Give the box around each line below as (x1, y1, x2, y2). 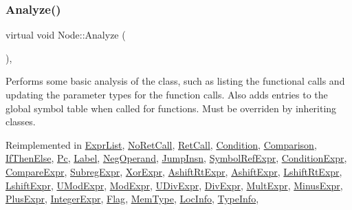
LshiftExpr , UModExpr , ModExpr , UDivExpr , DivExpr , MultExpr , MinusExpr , (5, 178, 343, 192)
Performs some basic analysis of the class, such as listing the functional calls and (5, 74, 345, 88)
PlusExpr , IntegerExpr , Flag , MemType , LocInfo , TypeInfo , (5, 191, 259, 206)
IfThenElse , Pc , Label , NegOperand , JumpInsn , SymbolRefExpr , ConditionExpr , (5, 151, 347, 165)
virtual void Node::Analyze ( (5, 28, 126, 42)
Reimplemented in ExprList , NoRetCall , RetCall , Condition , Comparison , (5, 137, 317, 151)
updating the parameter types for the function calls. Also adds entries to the (5, 87, 328, 101)
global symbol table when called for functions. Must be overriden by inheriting (5, 101, 337, 115)
